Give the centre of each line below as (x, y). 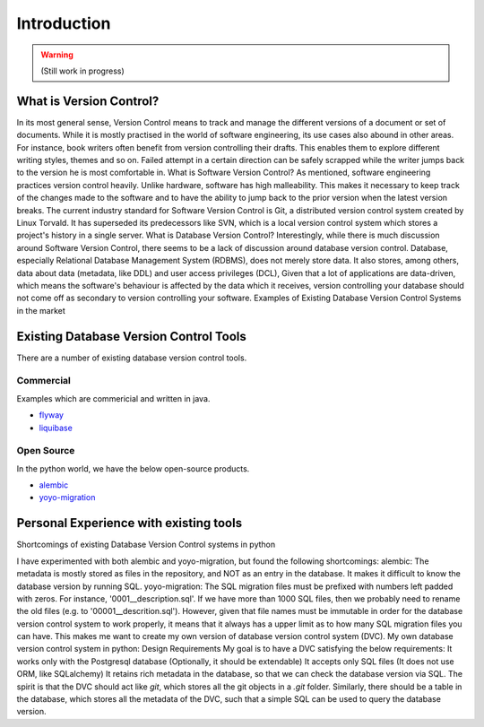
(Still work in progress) (82, 71)
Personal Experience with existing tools (129, 523)
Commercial (43, 381)
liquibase (56, 428)
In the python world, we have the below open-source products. (133, 468)
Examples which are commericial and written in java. (113, 398)
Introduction (64, 23)
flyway (52, 415)
